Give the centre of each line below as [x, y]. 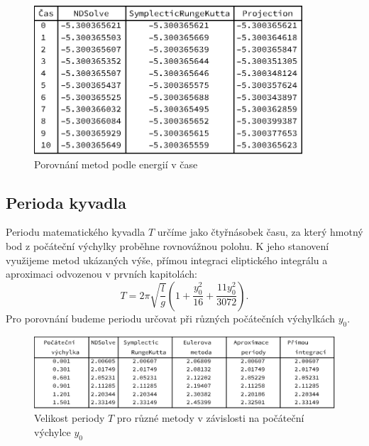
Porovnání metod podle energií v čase [116, 164]
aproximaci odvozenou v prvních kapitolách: [102, 274]
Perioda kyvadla [66, 202]
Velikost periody [70, 418]
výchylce [53, 431]
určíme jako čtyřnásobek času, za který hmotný [260, 232]
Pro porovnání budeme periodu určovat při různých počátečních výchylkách [171, 318]
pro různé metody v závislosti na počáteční [210, 418]
